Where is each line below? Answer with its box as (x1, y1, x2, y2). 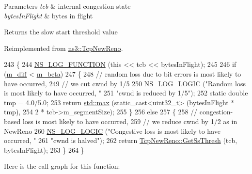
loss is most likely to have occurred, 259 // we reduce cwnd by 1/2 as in (22, 116, 237, 126)
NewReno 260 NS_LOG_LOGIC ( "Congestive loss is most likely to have (4, 126, 220, 136)
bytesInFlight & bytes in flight (4, 10, 93, 20)
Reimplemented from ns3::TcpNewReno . (4, 43, 123, 53)
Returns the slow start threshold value (4, 27, 118, 37)
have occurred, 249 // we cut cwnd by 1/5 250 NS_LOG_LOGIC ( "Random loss (4, 78, 246, 88)
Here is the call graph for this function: (4, 161, 120, 171)
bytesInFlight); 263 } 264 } (4, 144, 84, 155)
